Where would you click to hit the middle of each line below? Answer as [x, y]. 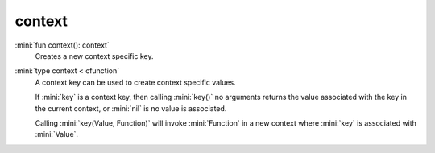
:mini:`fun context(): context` [62, 45]
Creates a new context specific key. [94, 56]
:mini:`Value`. [57, 134]
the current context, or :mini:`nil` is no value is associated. [131, 108]
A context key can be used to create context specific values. [136, 82]
